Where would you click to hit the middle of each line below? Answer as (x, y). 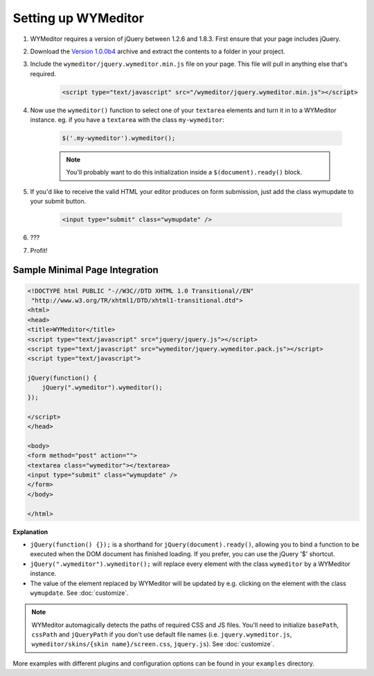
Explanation (30, 532)
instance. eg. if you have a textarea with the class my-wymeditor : (127, 120)
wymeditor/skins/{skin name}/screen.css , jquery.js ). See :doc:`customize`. (153, 644)
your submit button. (58, 202)
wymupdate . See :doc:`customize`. (80, 593)
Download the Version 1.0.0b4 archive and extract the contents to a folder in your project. (158, 51)
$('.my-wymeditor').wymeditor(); (119, 138)
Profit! (39, 250)
